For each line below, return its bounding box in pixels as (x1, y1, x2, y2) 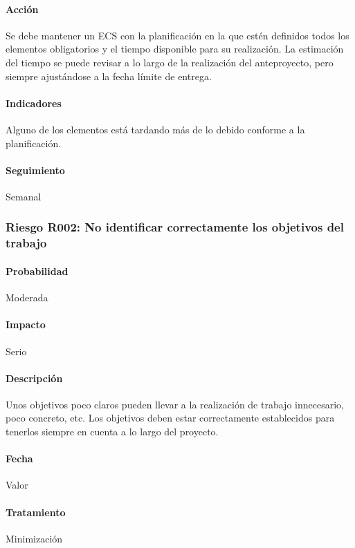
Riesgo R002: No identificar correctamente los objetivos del (6, 218, 344, 236)
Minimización (6, 531, 63, 545)
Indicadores (6, 95, 62, 110)
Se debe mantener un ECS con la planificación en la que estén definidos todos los (6, 28, 349, 42)
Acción (6, 1, 39, 16)
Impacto (6, 317, 46, 332)
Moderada (6, 290, 48, 305)
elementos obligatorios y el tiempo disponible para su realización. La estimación (6, 41, 344, 56)
